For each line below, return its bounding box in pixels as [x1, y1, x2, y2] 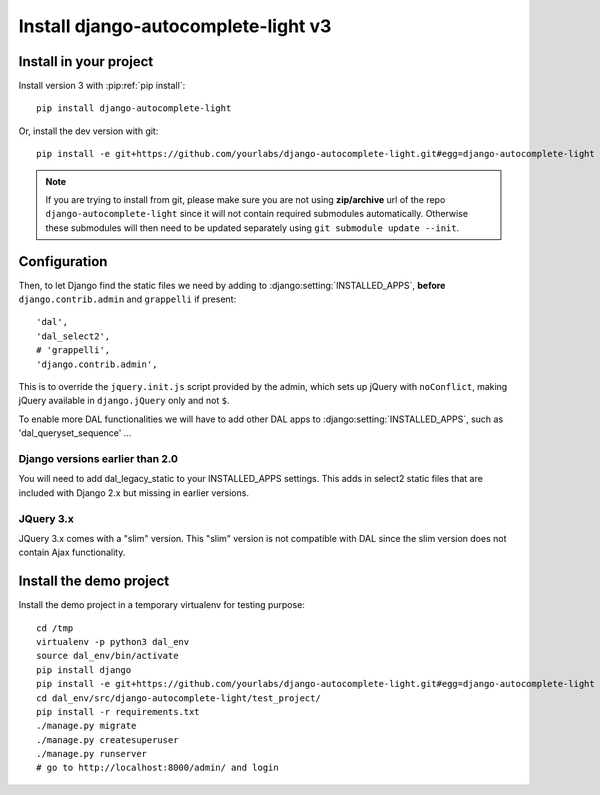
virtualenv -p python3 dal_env [36, 636, 190, 647]
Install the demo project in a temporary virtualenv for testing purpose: [18, 599, 305, 611]
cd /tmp [36, 622, 74, 634]
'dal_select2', [36, 330, 111, 342]
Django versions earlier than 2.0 [18, 451, 179, 465]
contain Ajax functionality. [18, 546, 126, 559]
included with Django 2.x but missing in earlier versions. [18, 486, 250, 499]
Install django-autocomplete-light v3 [18, 15, 332, 37]
